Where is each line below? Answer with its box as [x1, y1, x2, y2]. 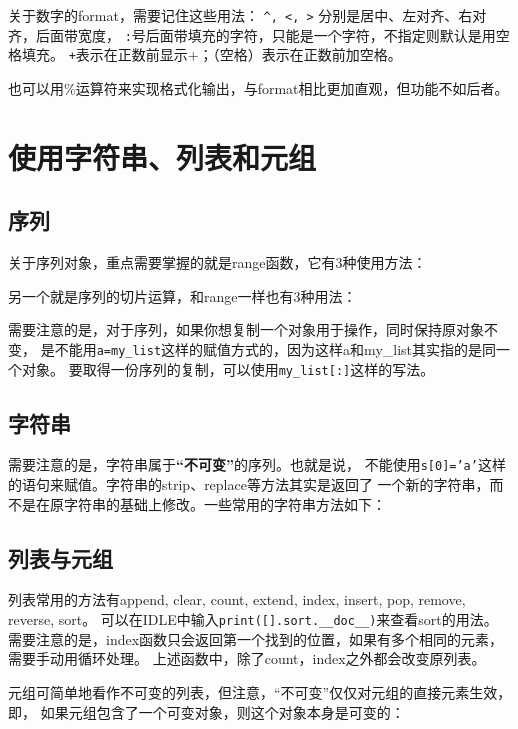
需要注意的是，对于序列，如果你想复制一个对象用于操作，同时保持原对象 [8, 319, 484, 340]
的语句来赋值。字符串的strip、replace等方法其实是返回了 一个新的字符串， [8, 474, 490, 495]
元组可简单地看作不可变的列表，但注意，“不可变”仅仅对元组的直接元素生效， [8, 681, 512, 702]
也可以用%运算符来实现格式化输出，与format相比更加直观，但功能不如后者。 [8, 77, 509, 98]
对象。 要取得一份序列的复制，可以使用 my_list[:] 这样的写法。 [21, 358, 435, 379]
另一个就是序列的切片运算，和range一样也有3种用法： [8, 285, 357, 306]
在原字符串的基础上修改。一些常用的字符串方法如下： [35, 493, 386, 514]
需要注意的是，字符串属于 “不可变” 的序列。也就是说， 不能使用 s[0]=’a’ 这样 [8, 454, 506, 475]
